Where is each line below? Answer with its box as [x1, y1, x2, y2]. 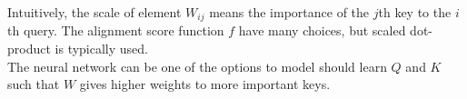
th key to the [378, 3, 452, 21]
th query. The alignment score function [7, 21, 224, 40]
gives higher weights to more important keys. [79, 74, 331, 94]
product [7, 39, 51, 58]
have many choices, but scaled [238, 21, 406, 40]
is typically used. [55, 39, 148, 58]
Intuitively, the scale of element [7, 3, 182, 21]
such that [7, 74, 60, 94]
